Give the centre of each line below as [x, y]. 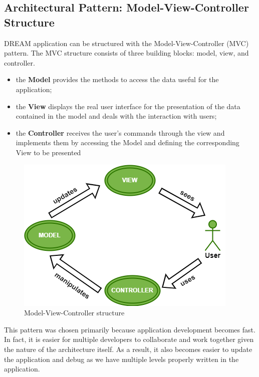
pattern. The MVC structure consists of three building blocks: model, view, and [126, 53]
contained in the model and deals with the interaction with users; [116, 116]
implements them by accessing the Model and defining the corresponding [127, 142]
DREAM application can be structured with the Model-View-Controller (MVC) [126, 43]
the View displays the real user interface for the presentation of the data [128, 106]
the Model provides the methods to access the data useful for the [117, 79]
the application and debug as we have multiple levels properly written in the [121, 359]
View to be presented [48, 152]
